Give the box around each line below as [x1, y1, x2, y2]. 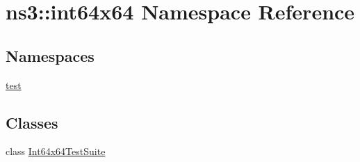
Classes [6, 111, 58, 133]
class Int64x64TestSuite [6, 144, 106, 159]
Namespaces [6, 44, 95, 66]
